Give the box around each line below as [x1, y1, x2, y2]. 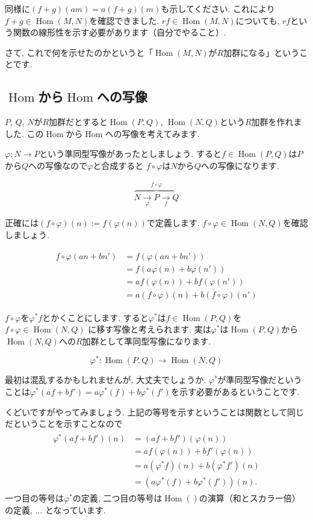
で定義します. [146, 216, 200, 229]
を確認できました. [89, 14, 160, 26]
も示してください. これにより [161, 2, 275, 14]
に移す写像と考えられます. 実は [88, 323, 211, 335]
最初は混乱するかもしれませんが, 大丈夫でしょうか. [5, 373, 206, 386]
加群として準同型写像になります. [82, 334, 211, 347]
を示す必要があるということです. [170, 385, 300, 397]
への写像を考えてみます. [105, 127, 200, 139]
